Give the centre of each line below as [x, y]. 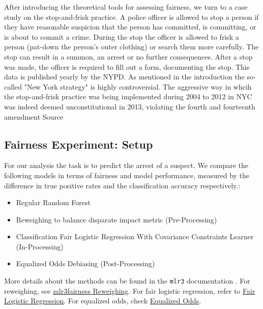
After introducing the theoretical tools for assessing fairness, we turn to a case [126, 7]
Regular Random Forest [53, 202]
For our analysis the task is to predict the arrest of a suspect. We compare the [126, 165]
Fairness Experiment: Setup [79, 144]
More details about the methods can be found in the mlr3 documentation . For [127, 281]
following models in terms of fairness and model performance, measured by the [127, 175]
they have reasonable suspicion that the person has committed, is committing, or [130, 27]
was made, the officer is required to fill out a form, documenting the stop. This [127, 66]
